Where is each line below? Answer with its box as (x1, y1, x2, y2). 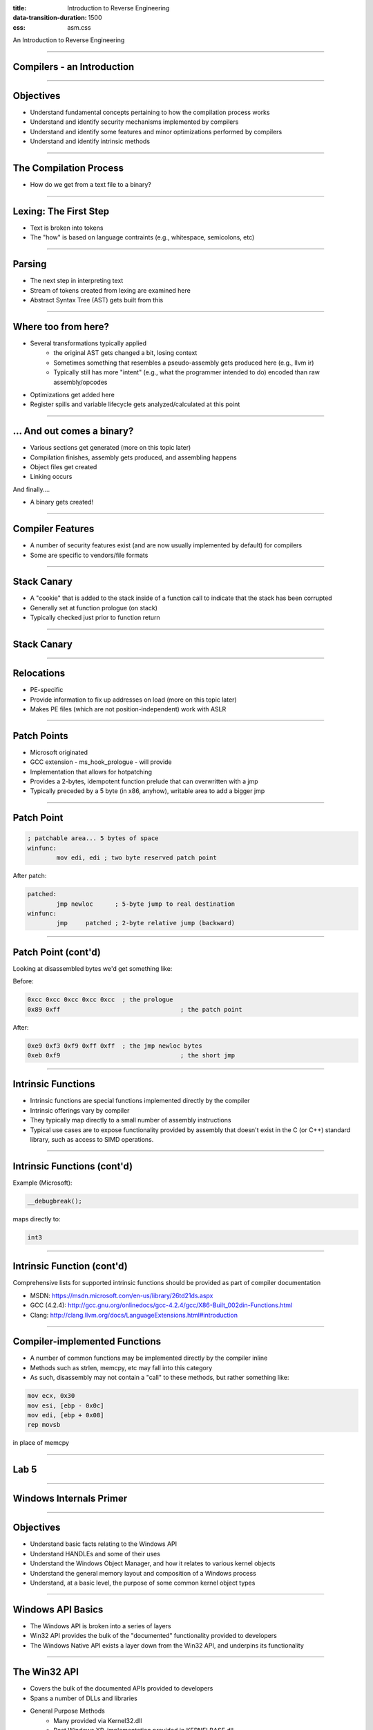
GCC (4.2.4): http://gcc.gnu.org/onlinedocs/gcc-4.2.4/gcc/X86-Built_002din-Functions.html (30, 1301, 293, 1309)
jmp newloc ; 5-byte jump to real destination (56, 900, 236, 908)
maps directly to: (12, 1214, 61, 1223)
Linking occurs (30, 473, 73, 481)
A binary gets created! (30, 498, 93, 507)
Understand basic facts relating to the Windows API (30, 1540, 178, 1548)
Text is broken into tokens (30, 224, 104, 232)
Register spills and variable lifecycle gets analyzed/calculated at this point (30, 400, 240, 408)
